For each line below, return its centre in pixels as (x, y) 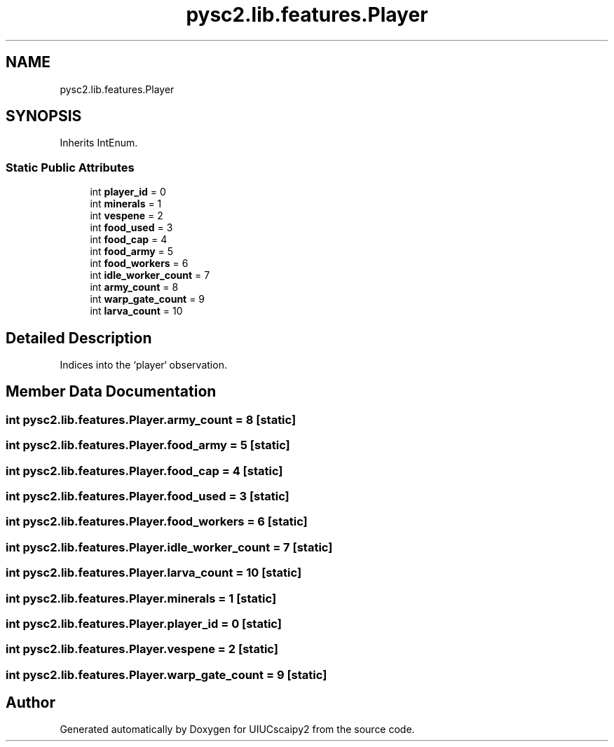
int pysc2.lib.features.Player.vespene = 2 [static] (142, 649)
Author (30, 703)
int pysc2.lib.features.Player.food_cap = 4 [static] (144, 471)
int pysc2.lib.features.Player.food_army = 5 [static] (148, 445)
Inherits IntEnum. (99, 143)
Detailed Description (79, 338)
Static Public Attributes (70, 167)
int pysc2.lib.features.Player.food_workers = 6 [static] (157, 522)
